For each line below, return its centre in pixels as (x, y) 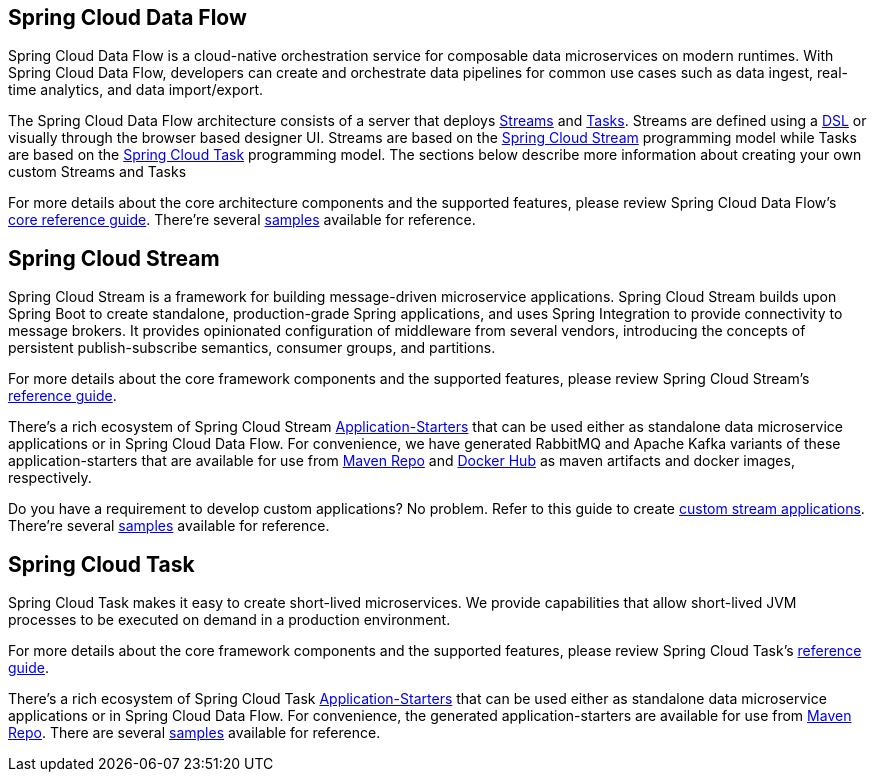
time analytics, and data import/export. (136, 90)
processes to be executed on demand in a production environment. (229, 620)
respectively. (50, 478)
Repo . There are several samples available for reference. (194, 733)
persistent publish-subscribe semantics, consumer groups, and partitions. (252, 348)
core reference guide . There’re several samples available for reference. (242, 220)
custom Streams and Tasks (97, 172)
